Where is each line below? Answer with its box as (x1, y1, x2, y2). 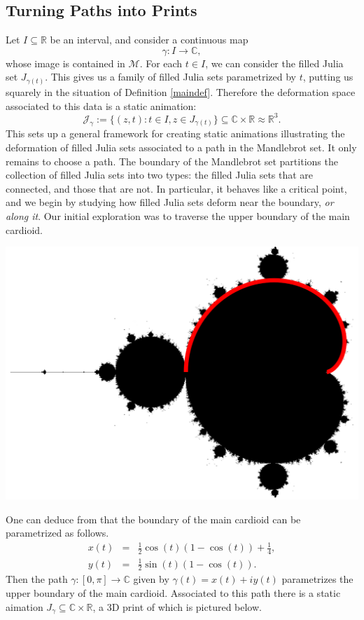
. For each (139, 55, 183, 70)
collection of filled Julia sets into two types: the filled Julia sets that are (6, 167, 314, 182)
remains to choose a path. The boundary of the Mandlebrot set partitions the (6, 153, 338, 168)
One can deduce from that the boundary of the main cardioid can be (6, 511, 301, 526)
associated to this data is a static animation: (6, 98, 197, 113)
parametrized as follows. (6, 525, 109, 540)
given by (133, 572, 169, 586)
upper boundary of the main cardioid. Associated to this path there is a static (6, 586, 341, 600)
